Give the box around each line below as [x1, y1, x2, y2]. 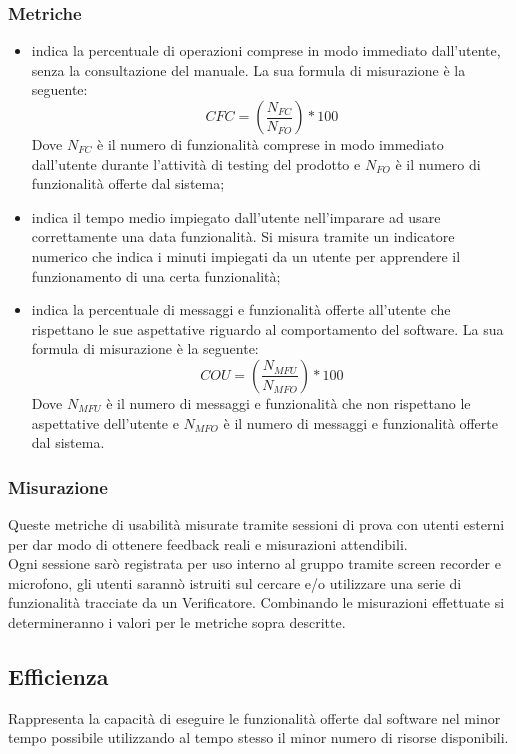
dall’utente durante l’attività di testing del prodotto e [31, 153, 361, 174]
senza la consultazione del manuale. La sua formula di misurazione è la [31, 59, 466, 80]
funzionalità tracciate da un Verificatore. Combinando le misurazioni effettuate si [8, 592, 505, 613]
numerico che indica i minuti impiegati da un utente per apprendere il [31, 245, 461, 266]
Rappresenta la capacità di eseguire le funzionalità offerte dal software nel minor [8, 707, 501, 728]
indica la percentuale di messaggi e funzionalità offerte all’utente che [31, 299, 451, 320]
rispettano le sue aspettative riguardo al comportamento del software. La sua [31, 318, 504, 339]
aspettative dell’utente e [31, 412, 179, 433]
